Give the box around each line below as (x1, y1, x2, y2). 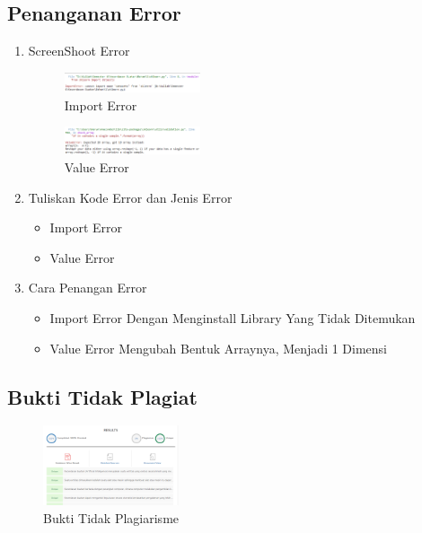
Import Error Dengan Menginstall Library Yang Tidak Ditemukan (49, 309, 416, 327)
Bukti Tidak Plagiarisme (43, 508, 180, 527)
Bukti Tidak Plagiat (7, 382, 198, 410)
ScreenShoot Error (28, 41, 130, 60)
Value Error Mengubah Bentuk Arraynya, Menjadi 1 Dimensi (49, 338, 388, 357)
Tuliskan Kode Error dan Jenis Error (28, 188, 233, 206)
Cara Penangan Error (28, 278, 147, 297)
